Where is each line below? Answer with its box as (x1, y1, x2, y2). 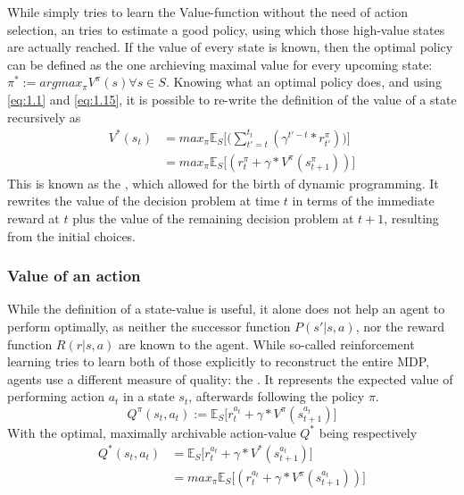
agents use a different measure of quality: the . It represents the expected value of (7, 369, 453, 388)
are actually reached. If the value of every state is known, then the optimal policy (7, 38, 453, 56)
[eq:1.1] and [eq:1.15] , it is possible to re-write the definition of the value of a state (7, 89, 457, 108)
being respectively (319, 423, 418, 441)
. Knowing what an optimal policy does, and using (165, 72, 442, 91)
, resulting (384, 208, 439, 227)
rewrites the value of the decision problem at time (7, 191, 280, 210)
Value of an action (7, 264, 141, 287)
